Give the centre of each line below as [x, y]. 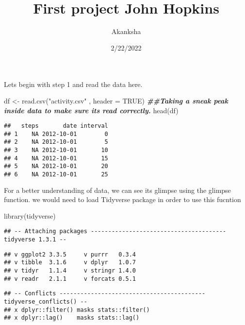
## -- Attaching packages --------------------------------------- [115, 231]
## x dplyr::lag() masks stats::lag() [72, 318]
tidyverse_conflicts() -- [46, 302]
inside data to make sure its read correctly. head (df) [91, 110]
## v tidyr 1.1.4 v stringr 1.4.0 [70, 271]
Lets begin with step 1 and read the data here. [73, 84]
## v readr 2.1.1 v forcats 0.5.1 [70, 279]
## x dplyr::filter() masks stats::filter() [77, 310]
